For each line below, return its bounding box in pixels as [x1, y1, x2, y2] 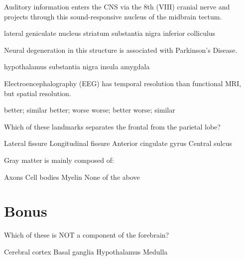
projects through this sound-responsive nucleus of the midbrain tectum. [4, 11, 222, 21]
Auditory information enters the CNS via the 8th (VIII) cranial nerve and [4, 1, 230, 11]
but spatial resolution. [4, 88, 71, 98]
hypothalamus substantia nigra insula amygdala [4, 61, 150, 72]
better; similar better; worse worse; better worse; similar [4, 105, 175, 115]
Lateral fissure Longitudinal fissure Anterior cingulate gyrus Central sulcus [4, 138, 232, 148]
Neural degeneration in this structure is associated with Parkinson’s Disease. [4, 44, 238, 55]
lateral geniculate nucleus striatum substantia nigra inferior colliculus [4, 28, 216, 38]
